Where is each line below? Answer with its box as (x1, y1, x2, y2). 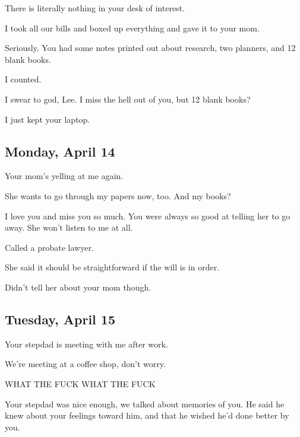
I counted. (5, 73, 42, 85)
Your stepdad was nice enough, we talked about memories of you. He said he (5, 397, 285, 410)
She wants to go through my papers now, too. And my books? (5, 189, 231, 202)
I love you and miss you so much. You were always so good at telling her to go (5, 209, 290, 222)
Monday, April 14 (5, 142, 115, 160)
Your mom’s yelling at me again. (5, 170, 124, 182)
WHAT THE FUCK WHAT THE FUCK (5, 377, 156, 390)
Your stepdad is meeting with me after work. (5, 337, 168, 350)
